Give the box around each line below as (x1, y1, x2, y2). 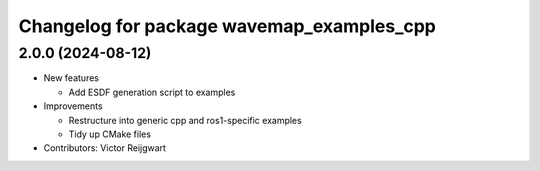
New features (43, 72, 100, 84)
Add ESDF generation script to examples (68, 86, 236, 98)
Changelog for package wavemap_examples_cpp (18, 15, 437, 37)
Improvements (43, 100, 104, 112)
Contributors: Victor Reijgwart (43, 142, 167, 154)
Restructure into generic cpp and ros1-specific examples (68, 114, 302, 126)
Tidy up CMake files (68, 128, 152, 140)
